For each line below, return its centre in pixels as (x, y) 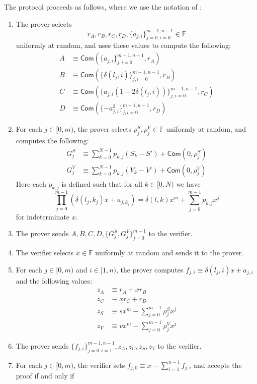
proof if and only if (45, 376)
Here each (31, 183)
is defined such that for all (102, 183)
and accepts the (218, 365)
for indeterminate (43, 216)
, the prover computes (150, 269)
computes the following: (52, 140)
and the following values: (54, 280)
